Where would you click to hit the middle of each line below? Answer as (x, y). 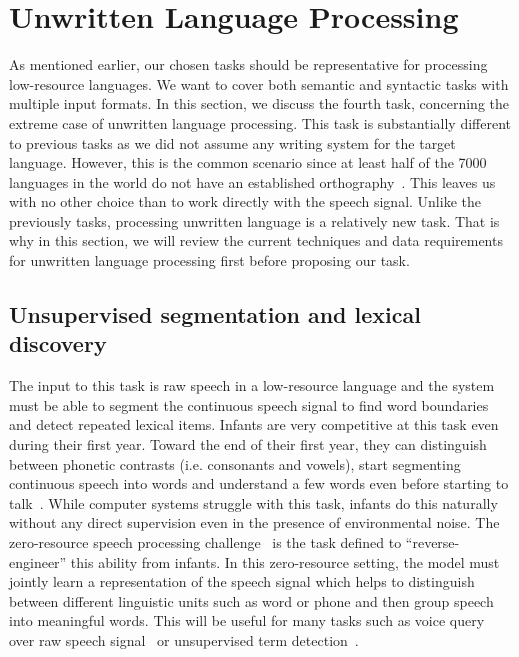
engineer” (38, 561)
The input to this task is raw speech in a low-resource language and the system (252, 385)
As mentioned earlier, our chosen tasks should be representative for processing (248, 64)
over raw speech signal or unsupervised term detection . (184, 639)
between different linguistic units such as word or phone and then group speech (251, 600)
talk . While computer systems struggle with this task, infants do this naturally (253, 502)
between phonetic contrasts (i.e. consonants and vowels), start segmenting (235, 463)
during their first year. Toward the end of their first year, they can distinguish (248, 444)
